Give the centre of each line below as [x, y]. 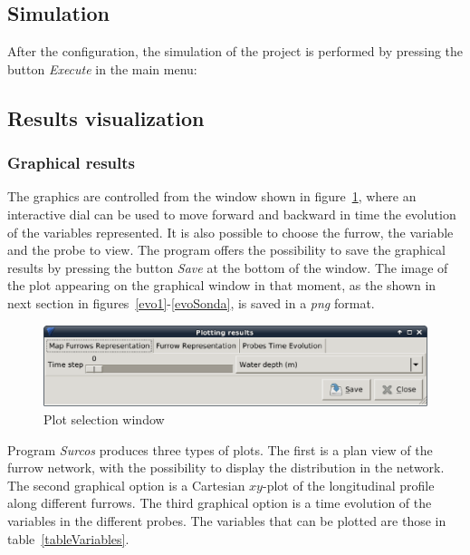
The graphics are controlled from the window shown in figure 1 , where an [212, 196]
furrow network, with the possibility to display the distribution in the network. [226, 467]
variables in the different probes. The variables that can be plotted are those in [227, 520]
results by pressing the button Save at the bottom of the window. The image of [228, 267]
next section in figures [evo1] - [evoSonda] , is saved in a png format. [191, 302]
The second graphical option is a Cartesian [126, 485]
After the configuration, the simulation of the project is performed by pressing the [235, 51]
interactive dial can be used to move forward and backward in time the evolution [232, 214]
